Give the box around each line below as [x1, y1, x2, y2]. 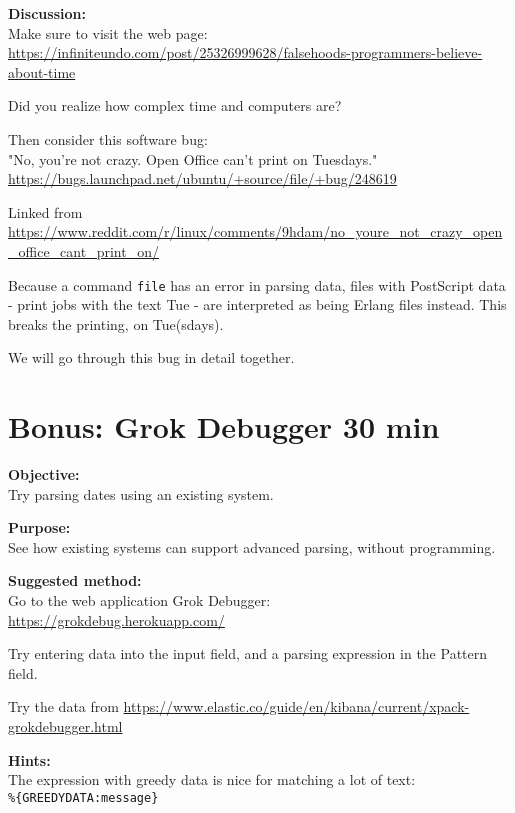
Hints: [8, 749, 51, 770]
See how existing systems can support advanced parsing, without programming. [8, 536, 496, 557]
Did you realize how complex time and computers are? [8, 95, 342, 116]
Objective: [8, 464, 80, 485]
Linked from [8, 201, 83, 222]
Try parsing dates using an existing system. [8, 483, 274, 504]
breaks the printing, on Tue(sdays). [8, 313, 224, 334]
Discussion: [8, 3, 86, 23]
